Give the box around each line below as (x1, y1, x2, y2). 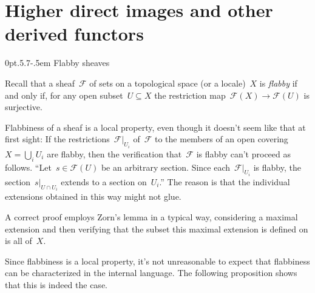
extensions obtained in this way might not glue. (5, 190, 181, 203)
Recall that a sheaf (5, 76, 75, 89)
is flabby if (259, 76, 297, 89)
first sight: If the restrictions (5, 133, 110, 145)
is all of (5, 234, 32, 247)
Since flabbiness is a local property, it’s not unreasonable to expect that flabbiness (5, 254, 310, 267)
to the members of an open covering (155, 133, 288, 145)
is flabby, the (253, 160, 301, 173)
